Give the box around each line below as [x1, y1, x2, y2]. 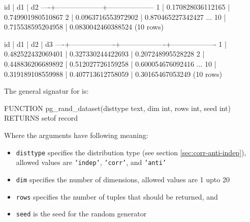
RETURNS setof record [4, 113, 78, 123]
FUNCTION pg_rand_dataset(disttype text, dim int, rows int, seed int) [4, 102, 231, 113]
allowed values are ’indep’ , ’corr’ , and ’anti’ [16, 157, 167, 168]
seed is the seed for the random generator [16, 208, 147, 219]
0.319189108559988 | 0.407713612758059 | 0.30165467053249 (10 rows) [4, 68, 223, 79]
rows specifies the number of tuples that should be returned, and [16, 191, 218, 202]
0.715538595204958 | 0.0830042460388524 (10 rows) [4, 21, 164, 32]
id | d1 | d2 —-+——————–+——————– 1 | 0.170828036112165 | [4, 2, 230, 12]
